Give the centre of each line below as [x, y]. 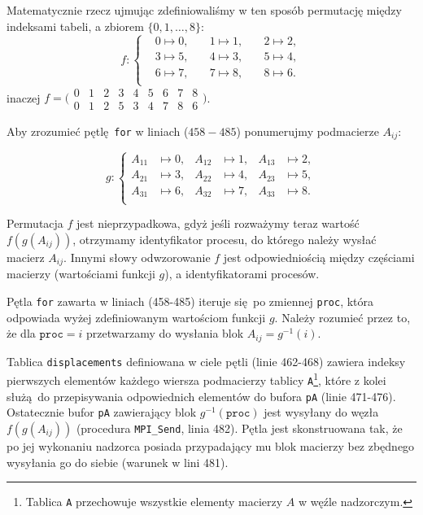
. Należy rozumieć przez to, [342, 317]
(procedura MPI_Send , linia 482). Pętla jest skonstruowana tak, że [239, 428]
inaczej [24, 97]
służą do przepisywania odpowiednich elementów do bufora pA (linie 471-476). [201, 396]
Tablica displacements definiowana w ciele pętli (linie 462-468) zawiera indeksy [206, 361]
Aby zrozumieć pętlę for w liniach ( [98, 131]
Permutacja [35, 223]
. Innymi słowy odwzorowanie [137, 257]
